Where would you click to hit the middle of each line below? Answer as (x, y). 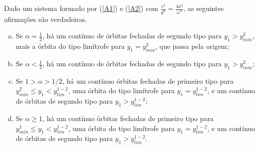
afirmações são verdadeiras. (46, 19)
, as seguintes (204, 8)
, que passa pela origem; (192, 46)
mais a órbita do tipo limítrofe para (70, 46)
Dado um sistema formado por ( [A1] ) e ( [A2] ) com (81, 8)
